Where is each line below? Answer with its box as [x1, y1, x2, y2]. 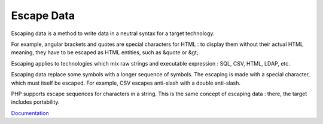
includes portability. [11, 98, 60, 106]
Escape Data [11, 9, 75, 22]
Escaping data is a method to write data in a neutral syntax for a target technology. [11, 30, 215, 37]
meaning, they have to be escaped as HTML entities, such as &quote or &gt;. [11, 49, 200, 56]
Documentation [11, 109, 49, 116]
